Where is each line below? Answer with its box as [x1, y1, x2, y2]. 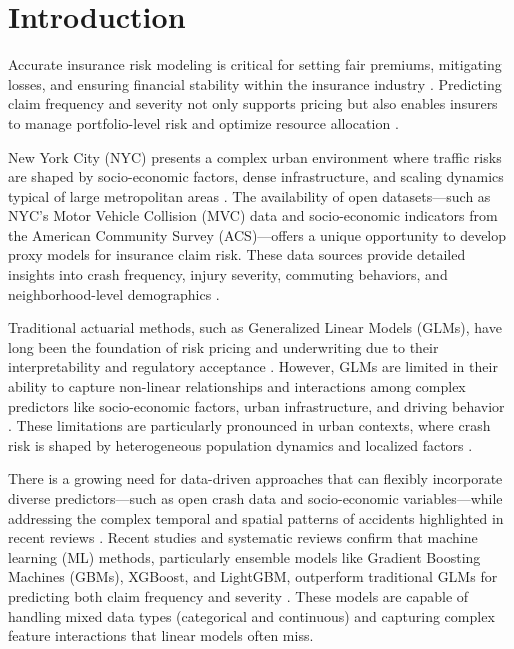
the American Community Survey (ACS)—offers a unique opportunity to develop [8, 224, 507, 245]
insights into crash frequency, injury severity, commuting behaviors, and [8, 264, 448, 285]
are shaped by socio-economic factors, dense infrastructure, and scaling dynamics [8, 166, 504, 187]
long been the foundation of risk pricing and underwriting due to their [8, 336, 439, 357]
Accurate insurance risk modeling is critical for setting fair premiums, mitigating [8, 54, 502, 75]
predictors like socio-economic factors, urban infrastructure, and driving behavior [8, 395, 505, 416]
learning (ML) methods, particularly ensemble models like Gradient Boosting [8, 546, 481, 567]
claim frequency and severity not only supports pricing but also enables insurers [8, 93, 498, 114]
